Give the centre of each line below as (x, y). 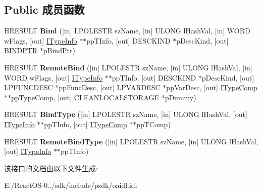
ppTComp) (153, 124)
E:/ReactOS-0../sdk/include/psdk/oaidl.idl (71, 185)
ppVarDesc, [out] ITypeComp (212, 87)
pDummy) (180, 97)
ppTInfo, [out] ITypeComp (86, 124)
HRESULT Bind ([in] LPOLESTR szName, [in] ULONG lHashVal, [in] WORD (127, 31)
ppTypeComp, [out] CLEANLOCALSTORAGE (85, 97)
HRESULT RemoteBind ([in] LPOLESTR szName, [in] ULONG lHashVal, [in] (128, 67)
